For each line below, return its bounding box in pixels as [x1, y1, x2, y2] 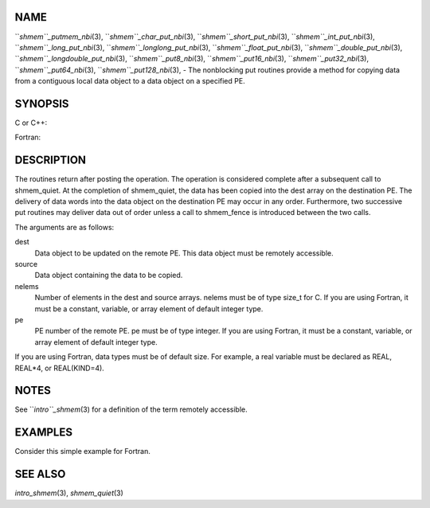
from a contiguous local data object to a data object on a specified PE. [14, 76, 246, 86]
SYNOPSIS [14, 96, 69, 111]
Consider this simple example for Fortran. [14, 447, 150, 456]
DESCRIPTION [14, 154, 87, 167]
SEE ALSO [14, 467, 66, 481]
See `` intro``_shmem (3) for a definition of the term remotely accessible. [14, 404, 248, 414]
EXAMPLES [14, 426, 73, 440]
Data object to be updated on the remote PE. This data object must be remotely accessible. [34, 248, 334, 258]
